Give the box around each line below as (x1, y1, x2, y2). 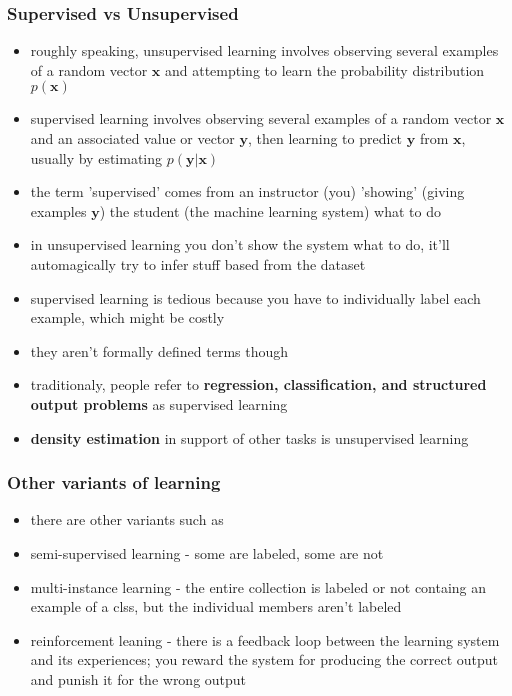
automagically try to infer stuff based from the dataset (30, 253, 366, 274)
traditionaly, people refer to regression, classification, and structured (30, 374, 487, 395)
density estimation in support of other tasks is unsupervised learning (30, 427, 469, 448)
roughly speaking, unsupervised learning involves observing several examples (30, 40, 499, 61)
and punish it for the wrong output (30, 668, 247, 689)
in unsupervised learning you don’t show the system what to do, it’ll (30, 234, 450, 255)
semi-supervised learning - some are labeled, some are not (30, 542, 384, 563)
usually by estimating (30, 147, 163, 168)
